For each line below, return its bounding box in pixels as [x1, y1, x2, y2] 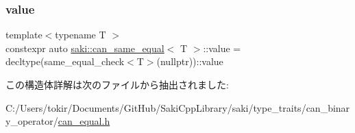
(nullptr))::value [156, 54, 223, 69]
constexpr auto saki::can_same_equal [5, 40, 164, 55]
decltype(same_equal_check [5, 54, 125, 69]
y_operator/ [5, 114, 58, 128]
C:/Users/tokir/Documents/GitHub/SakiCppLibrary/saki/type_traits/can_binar [5, 100, 350, 114]
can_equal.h [58, 114, 110, 128]
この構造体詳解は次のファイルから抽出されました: [5, 77, 229, 91]
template [5, 27, 42, 42]
